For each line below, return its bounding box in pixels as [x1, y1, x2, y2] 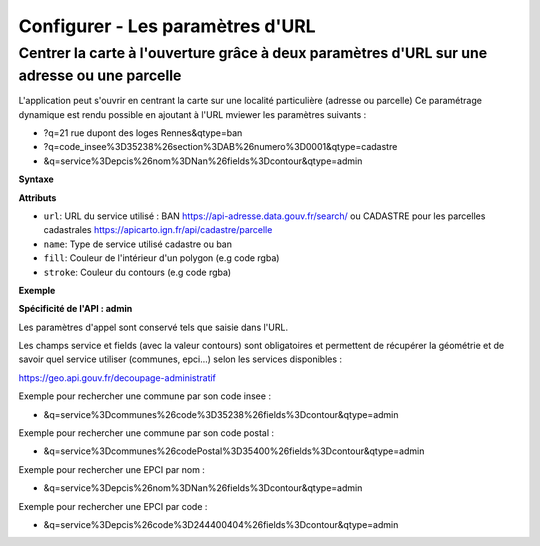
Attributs [18, 191, 57, 204]
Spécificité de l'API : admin [18, 303, 133, 315]
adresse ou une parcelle [18, 66, 182, 85]
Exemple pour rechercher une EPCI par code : [18, 500, 208, 512]
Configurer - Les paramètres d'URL [18, 15, 316, 37]
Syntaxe [18, 173, 54, 185]
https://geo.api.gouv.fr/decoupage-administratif [18, 371, 217, 384]
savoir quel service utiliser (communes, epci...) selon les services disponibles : [18, 353, 343, 365]
